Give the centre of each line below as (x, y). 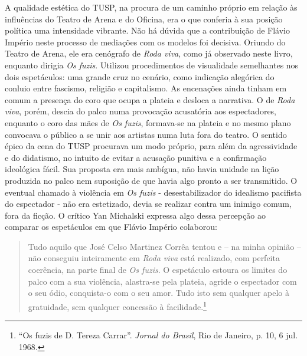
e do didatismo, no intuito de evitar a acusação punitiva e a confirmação (136, 157)
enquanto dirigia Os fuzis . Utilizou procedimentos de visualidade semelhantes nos (152, 65)
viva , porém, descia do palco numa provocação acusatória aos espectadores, (141, 111)
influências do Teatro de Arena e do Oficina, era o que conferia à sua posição (144, 19)
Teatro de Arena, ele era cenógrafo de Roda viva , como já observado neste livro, (149, 53)
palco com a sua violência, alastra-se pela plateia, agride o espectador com (162, 281)
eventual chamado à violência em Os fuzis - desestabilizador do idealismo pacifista (153, 192)
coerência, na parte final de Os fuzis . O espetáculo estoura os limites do (158, 270)
